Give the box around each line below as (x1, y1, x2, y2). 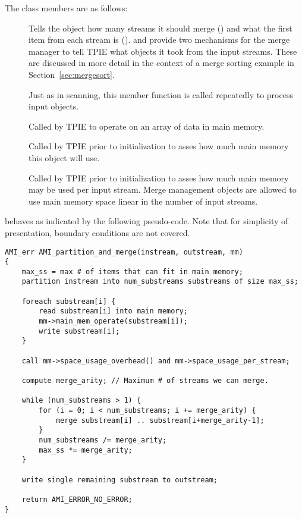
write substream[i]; (39, 327, 120, 335)
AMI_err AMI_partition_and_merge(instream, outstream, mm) (5, 247, 243, 256)
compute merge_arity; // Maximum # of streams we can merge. (21, 376, 269, 385)
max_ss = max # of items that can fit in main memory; (21, 267, 243, 276)
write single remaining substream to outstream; (21, 475, 218, 484)
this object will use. (29, 151, 100, 164)
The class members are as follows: (5, 2, 128, 14)
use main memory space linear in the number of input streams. (29, 194, 258, 207)
